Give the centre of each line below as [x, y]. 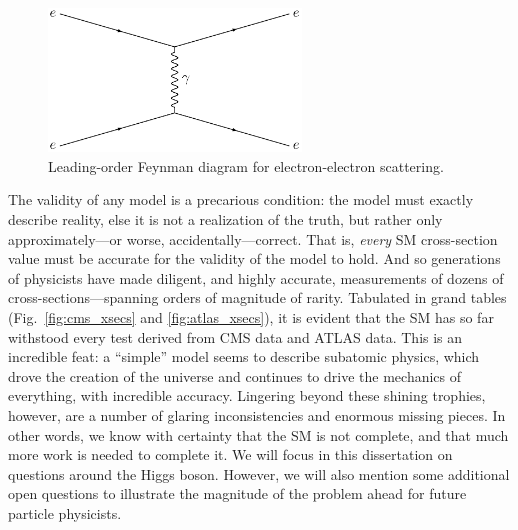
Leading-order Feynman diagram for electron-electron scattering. [246, 165]
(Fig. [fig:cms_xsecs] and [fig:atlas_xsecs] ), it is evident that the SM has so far [251, 317]
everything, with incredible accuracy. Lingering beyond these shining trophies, [247, 395]
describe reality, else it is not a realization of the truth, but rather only [225, 219]
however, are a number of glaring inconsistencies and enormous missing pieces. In [257, 415]
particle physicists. [65, 512]
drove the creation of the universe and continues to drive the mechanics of [235, 375]
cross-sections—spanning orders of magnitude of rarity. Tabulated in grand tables [257, 297]
